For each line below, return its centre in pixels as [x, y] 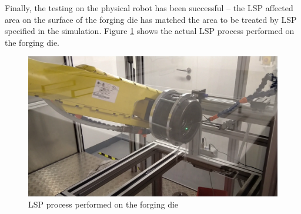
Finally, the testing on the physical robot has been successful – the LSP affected [149, 8]
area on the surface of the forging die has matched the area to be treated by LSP [151, 19]
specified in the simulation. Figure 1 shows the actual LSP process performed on [150, 31]
